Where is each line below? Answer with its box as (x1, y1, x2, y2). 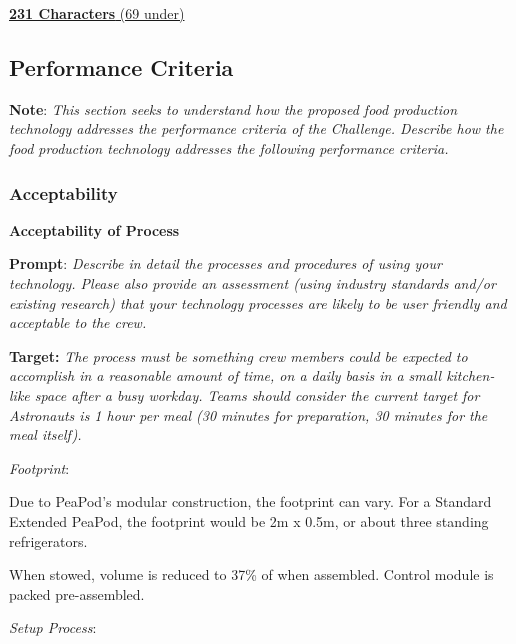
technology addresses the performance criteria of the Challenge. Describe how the (9, 118, 504, 139)
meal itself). (9, 424, 82, 445)
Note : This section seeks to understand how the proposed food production (9, 98, 458, 119)
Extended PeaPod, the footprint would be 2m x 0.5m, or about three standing (9, 510, 489, 531)
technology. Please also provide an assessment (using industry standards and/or (9, 272, 496, 293)
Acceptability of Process (9, 219, 180, 240)
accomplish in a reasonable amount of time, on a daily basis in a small (9, 365, 442, 386)
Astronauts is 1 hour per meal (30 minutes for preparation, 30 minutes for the (9, 404, 488, 425)
